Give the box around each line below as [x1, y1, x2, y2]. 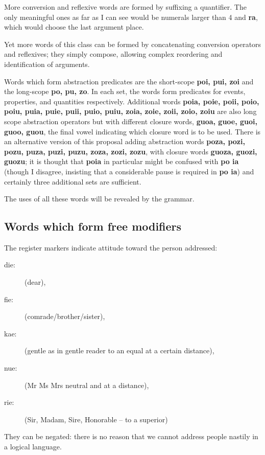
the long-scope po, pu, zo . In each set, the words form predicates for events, [4, 86, 246, 97]
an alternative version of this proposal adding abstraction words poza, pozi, [4, 136, 245, 147]
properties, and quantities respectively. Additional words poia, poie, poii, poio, [4, 96, 259, 106]
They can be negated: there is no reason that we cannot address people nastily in [4, 431, 258, 442]
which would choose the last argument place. [4, 21, 144, 32]
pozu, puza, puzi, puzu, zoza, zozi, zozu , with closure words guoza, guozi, [4, 146, 257, 156]
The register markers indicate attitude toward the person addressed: [4, 242, 218, 253]
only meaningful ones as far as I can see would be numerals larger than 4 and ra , [4, 11, 258, 22]
